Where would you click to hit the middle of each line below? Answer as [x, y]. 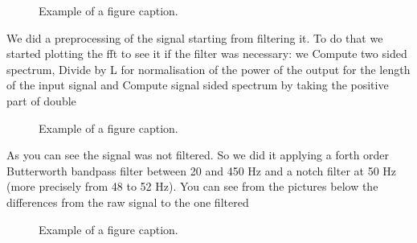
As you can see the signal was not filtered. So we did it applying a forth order [198, 155]
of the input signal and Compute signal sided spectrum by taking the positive [198, 85]
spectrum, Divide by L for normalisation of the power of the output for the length [208, 69]
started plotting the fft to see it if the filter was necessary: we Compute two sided [207, 54]
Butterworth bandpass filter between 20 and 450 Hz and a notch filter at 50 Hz [202, 170]
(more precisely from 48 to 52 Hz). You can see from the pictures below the [192, 186]
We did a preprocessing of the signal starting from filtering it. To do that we [195, 37]
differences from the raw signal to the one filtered [128, 202]
